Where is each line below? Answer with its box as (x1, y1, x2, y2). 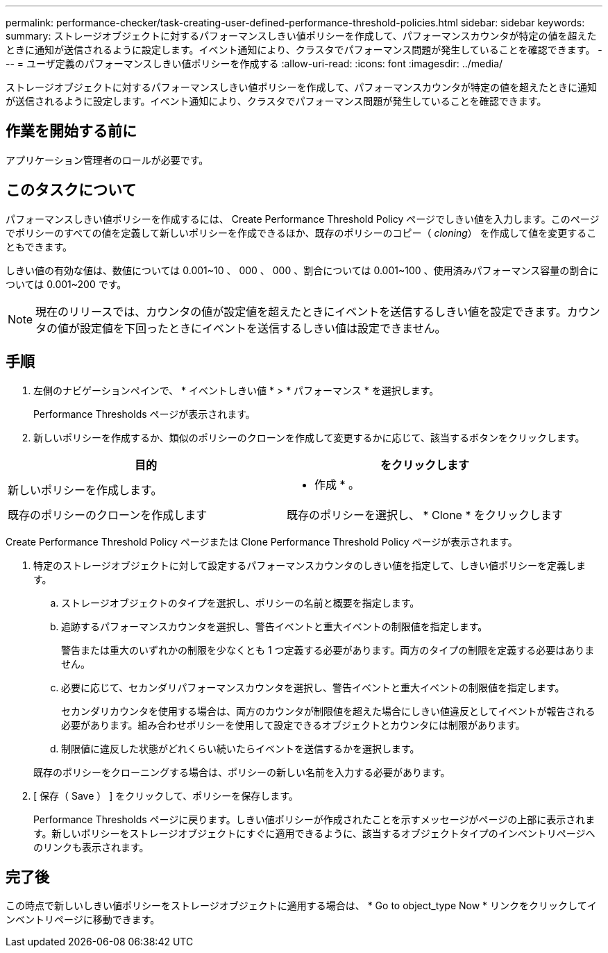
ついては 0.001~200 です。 (6, 278, 127, 290)
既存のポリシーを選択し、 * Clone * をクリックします (286, 507, 563, 522)
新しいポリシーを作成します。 (8, 482, 162, 497)
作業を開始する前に (6, 122, 137, 140)
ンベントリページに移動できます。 (6, 913, 160, 926)
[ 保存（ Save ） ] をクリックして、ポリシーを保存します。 (33, 789, 298, 802)
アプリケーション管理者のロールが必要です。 (6, 153, 209, 166)
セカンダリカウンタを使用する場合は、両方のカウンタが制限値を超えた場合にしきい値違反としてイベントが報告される (61, 705, 596, 717)
